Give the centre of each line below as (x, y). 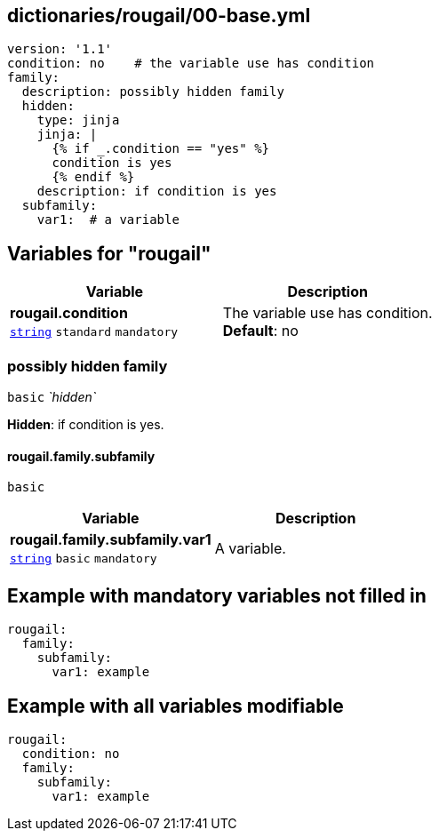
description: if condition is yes (157, 192)
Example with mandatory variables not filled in (217, 595)
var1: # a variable (108, 220)
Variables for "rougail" (109, 253)
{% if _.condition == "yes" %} (161, 149)
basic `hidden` (52, 397)
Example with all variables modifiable (176, 706)
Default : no (260, 331)
